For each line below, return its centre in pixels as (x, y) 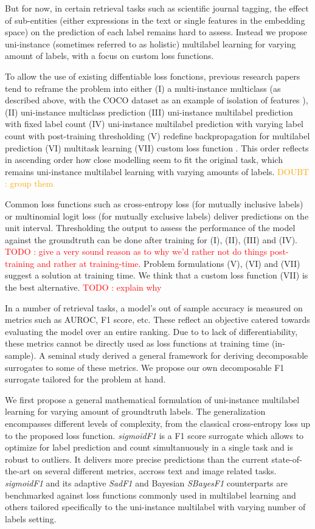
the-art (18, 471)
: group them (29, 183)
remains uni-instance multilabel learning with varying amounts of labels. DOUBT (157, 171)
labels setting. (31, 518)
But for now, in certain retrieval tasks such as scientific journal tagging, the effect (157, 8)
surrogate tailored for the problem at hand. (85, 379)
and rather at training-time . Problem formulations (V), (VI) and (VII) (168, 263)
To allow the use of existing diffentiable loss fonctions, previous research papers (153, 76)
